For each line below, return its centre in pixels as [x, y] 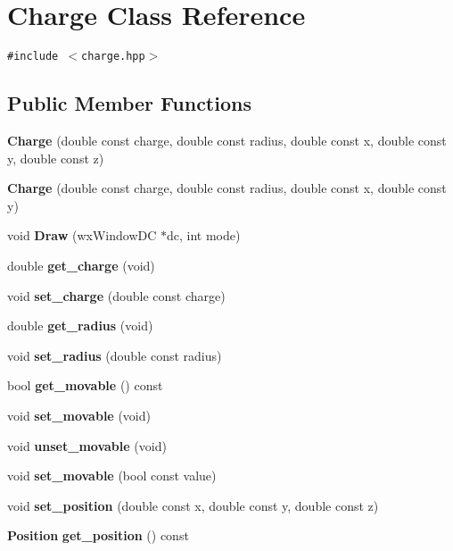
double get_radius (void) [80, 326]
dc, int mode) [204, 235]
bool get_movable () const [85, 385]
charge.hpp [113, 57]
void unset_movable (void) [87, 445]
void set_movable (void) [79, 415]
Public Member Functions [129, 103]
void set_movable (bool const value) [112, 476]
